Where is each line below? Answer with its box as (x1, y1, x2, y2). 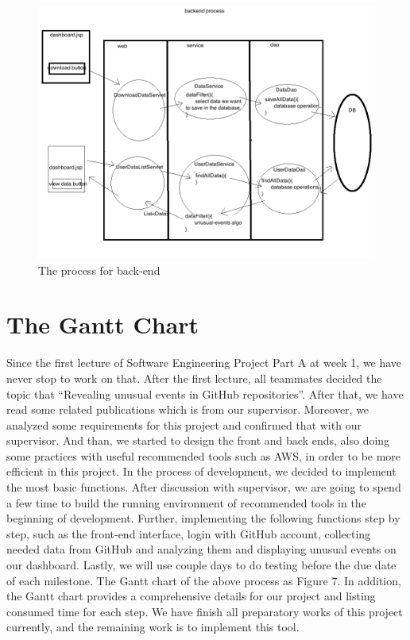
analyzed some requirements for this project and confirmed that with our (6, 416, 362, 433)
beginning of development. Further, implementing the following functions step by (6, 510, 400, 526)
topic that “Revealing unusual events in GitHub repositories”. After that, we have (6, 385, 404, 402)
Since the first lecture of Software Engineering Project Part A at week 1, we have (6, 354, 402, 371)
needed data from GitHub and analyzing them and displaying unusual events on (6, 541, 396, 557)
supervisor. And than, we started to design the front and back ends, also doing (6, 432, 390, 449)
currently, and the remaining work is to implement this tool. (6, 619, 300, 635)
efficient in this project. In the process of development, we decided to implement (6, 463, 396, 480)
